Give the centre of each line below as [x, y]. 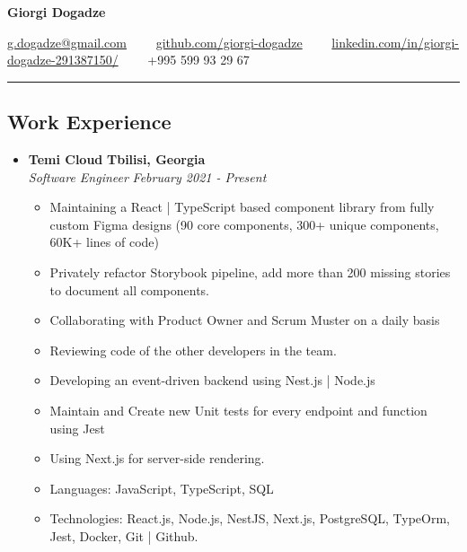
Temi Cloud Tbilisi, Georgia [117, 158]
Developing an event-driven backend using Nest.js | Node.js [212, 380]
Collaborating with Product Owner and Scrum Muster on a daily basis [245, 320]
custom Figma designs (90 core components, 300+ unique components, [244, 224]
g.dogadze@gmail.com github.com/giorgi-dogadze [155, 42]
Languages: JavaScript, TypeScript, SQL [162, 488]
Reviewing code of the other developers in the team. [193, 350]
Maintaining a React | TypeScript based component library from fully [242, 207]
